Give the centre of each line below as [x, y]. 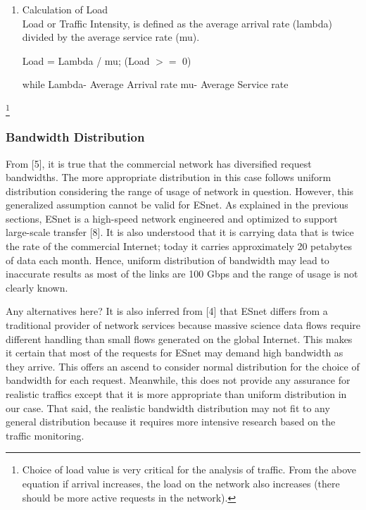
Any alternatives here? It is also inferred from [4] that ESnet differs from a [167, 311]
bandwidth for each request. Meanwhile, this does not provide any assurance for [178, 380]
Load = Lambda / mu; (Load [86, 60]
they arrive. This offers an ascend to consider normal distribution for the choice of [183, 366]
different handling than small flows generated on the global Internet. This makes [179, 338]
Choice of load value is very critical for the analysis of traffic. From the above [189, 469]
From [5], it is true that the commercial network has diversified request [159, 163]
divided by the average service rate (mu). [111, 37]
